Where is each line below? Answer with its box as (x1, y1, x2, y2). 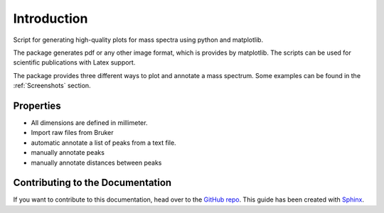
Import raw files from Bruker (31, 129, 114, 137)
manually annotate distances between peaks (31, 158, 162, 167)
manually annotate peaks (31, 148, 105, 157)
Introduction (13, 11, 88, 26)
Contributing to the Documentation (13, 177, 172, 189)
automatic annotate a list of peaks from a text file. (31, 138, 177, 147)
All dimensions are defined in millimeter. (31, 119, 148, 127)
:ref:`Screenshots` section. (13, 82, 92, 90)
